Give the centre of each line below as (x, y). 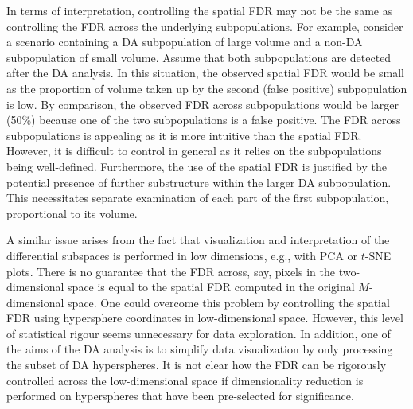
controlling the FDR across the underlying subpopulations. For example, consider (205, 26)
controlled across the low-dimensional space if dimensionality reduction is (185, 380)
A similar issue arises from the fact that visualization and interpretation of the (198, 240)
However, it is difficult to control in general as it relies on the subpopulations (194, 151)
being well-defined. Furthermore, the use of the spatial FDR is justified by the (197, 166)
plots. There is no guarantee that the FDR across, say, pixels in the (171, 271)
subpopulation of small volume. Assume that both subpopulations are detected (199, 57)
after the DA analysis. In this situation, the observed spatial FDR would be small (205, 73)
